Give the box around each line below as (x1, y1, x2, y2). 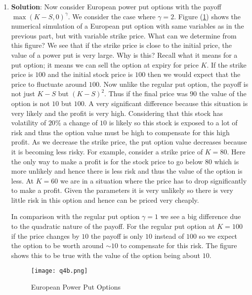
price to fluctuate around (11, 78, 87, 89)
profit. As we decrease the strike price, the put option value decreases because (11, 137, 247, 147)
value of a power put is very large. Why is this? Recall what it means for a (11, 49, 238, 60)
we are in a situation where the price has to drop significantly (60, 175, 247, 185)
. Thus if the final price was (104, 88, 188, 99)
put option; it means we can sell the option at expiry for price (11, 59, 199, 70)
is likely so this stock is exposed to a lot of (109, 117, 238, 128)
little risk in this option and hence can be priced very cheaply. (11, 194, 199, 205)
